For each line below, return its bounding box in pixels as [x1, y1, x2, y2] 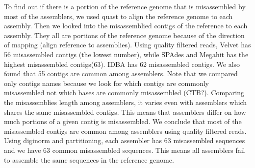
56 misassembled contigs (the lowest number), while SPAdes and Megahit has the [4, 49, 249, 59]
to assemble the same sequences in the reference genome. [4, 154, 174, 165]
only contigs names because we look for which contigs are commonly [4, 78, 209, 88]
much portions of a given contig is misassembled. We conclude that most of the [4, 116, 242, 126]
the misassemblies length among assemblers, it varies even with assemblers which [4, 97, 247, 107]
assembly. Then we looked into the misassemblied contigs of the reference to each [4, 21, 248, 31]
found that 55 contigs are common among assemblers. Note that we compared [4, 68, 238, 79]
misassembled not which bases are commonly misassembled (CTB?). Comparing [4, 87, 245, 98]
